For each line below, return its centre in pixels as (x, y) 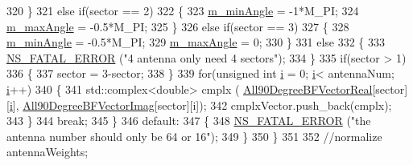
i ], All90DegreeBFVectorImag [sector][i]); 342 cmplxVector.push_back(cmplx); (200, 105)
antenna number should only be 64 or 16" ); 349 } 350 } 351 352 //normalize (194, 136)
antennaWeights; (47, 152)
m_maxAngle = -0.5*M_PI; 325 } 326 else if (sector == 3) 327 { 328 (178, 26)
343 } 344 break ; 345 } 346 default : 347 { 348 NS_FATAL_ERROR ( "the (189, 121)
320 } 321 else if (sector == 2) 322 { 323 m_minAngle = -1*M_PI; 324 (183, 10)
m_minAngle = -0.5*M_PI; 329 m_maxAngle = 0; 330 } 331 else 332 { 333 (196, 42)
